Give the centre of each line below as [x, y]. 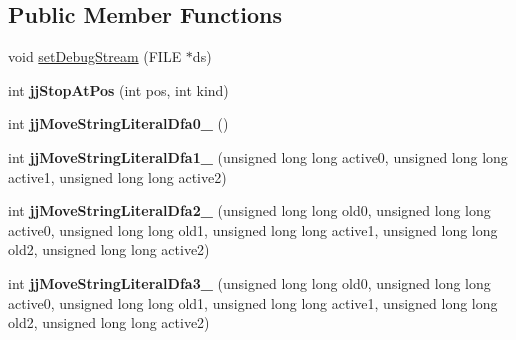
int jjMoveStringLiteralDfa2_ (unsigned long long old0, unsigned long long [249, 210]
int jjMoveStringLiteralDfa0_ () [118, 123]
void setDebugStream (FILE [95, 56]
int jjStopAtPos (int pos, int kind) [118, 89]
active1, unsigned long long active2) [117, 176]
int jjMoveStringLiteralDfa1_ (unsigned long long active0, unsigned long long [258, 156]
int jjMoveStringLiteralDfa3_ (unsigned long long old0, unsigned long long [249, 282]
